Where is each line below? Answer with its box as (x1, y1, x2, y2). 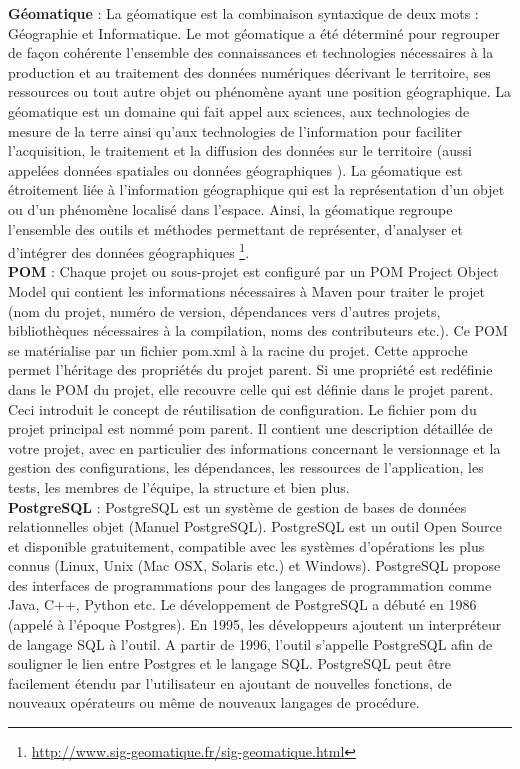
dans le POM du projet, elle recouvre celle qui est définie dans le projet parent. (8, 378, 494, 399)
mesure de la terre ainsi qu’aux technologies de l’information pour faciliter (8, 120, 462, 141)
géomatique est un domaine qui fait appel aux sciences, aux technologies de (8, 100, 470, 121)
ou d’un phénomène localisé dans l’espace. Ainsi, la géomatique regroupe (8, 198, 453, 219)
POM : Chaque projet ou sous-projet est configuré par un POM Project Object (8, 261, 499, 282)
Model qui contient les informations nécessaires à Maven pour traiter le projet (8, 280, 486, 301)
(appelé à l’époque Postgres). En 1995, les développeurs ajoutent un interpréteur (8, 614, 502, 635)
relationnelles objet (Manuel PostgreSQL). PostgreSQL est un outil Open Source (8, 516, 503, 537)
